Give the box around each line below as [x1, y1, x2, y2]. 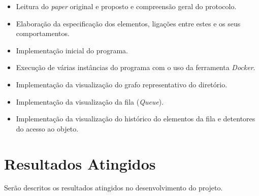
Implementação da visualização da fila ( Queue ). [16, 96, 164, 107]
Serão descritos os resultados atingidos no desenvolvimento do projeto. [4, 182, 223, 193]
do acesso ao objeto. [16, 123, 79, 134]
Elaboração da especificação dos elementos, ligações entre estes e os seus [16, 18, 241, 28]
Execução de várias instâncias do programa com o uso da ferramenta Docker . [16, 62, 255, 73]
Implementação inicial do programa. [16, 45, 128, 55]
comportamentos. [16, 28, 70, 39]
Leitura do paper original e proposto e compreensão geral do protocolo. [16, 1, 237, 11]
